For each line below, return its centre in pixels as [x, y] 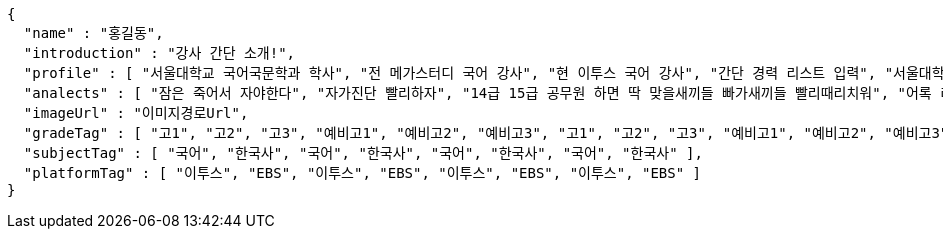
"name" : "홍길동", [93, 33]
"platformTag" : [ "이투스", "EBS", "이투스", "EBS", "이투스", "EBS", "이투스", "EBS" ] [362, 173]
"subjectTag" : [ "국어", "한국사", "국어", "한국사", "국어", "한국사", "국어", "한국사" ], [363, 153]
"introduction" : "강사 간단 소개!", [159, 53]
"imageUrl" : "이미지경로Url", [136, 113]
